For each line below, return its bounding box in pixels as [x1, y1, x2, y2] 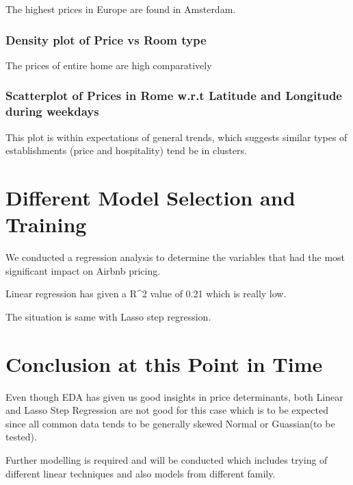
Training [5, 210, 87, 238]
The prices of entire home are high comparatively [5, 58, 212, 72]
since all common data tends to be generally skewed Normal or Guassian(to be [5, 416, 335, 430]
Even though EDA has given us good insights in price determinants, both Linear [5, 389, 343, 403]
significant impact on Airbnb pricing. [5, 263, 161, 277]
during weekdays [5, 103, 99, 120]
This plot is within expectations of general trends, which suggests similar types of [5, 129, 348, 144]
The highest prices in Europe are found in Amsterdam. [5, 2, 236, 16]
